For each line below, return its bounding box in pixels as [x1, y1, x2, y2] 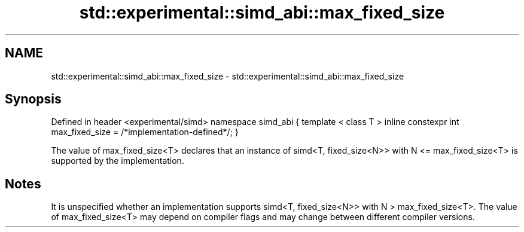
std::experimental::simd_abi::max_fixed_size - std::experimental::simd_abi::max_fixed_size [51, 71, 404, 81]
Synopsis [5, 91, 62, 107]
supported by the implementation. [51, 155, 184, 166]
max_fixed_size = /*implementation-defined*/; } [51, 127, 239, 138]
